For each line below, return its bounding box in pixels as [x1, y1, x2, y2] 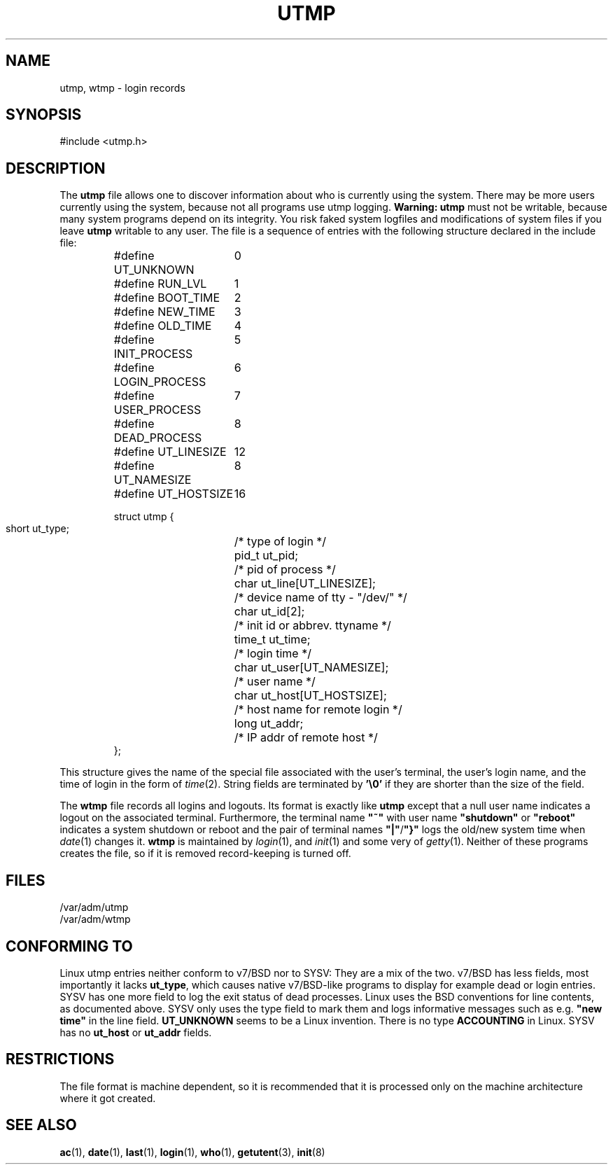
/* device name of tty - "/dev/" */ [234, 590, 407, 605]
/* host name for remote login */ [234, 702, 402, 717]
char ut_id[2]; [234, 604, 305, 619]
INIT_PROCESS [113, 347, 193, 361]
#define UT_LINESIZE [113, 445, 227, 459]
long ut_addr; [234, 716, 304, 731]
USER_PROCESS [113, 403, 202, 417]
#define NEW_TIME [113, 305, 216, 319]
